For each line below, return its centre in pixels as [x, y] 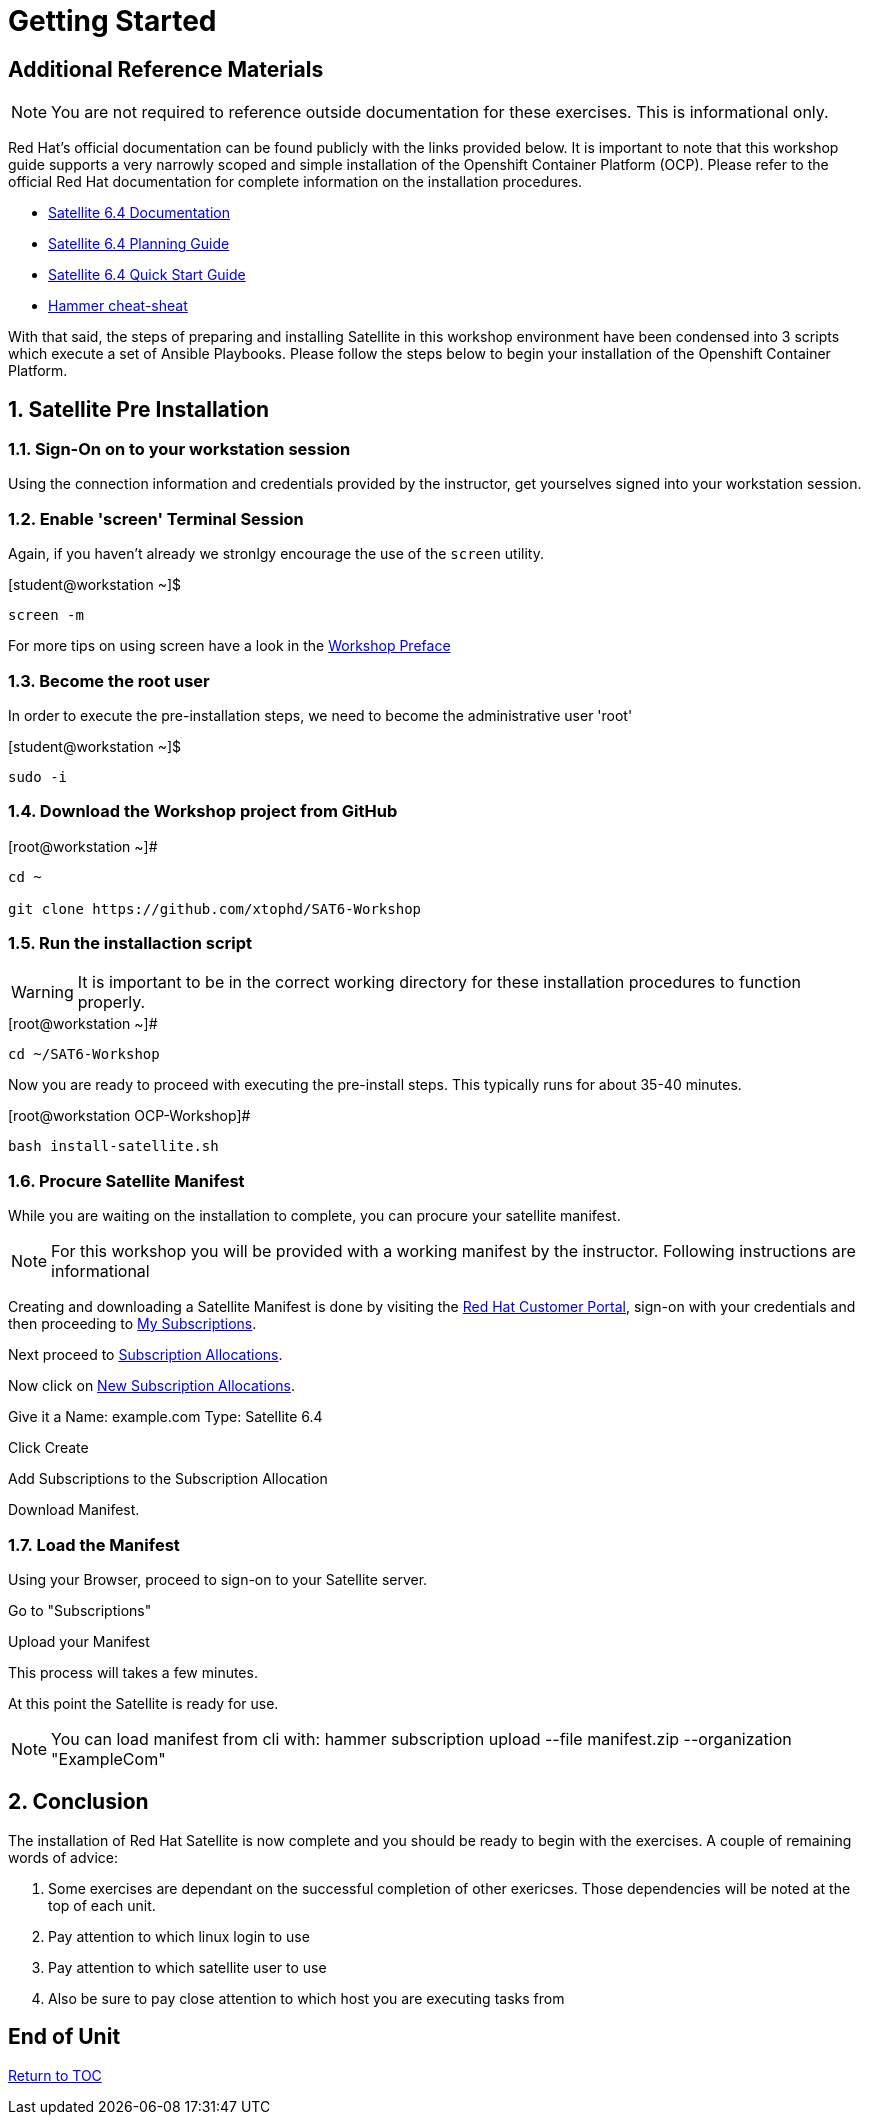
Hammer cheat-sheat [118, 306]
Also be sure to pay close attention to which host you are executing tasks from [306, 1998]
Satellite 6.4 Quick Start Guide [147, 275]
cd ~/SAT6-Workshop [84, 1054]
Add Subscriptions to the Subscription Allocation [168, 1479]
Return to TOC [55, 2075]
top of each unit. [102, 1905]
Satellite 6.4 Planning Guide [139, 244]
